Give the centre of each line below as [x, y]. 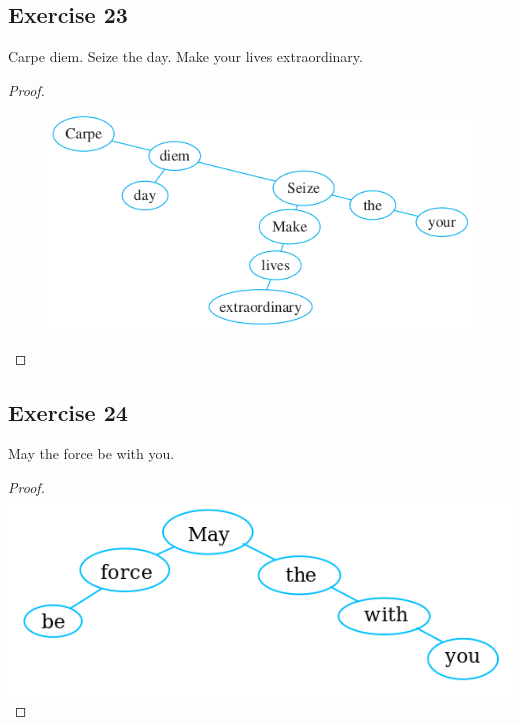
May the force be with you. [91, 453]
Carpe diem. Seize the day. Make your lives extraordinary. [185, 56]
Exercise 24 [68, 411]
